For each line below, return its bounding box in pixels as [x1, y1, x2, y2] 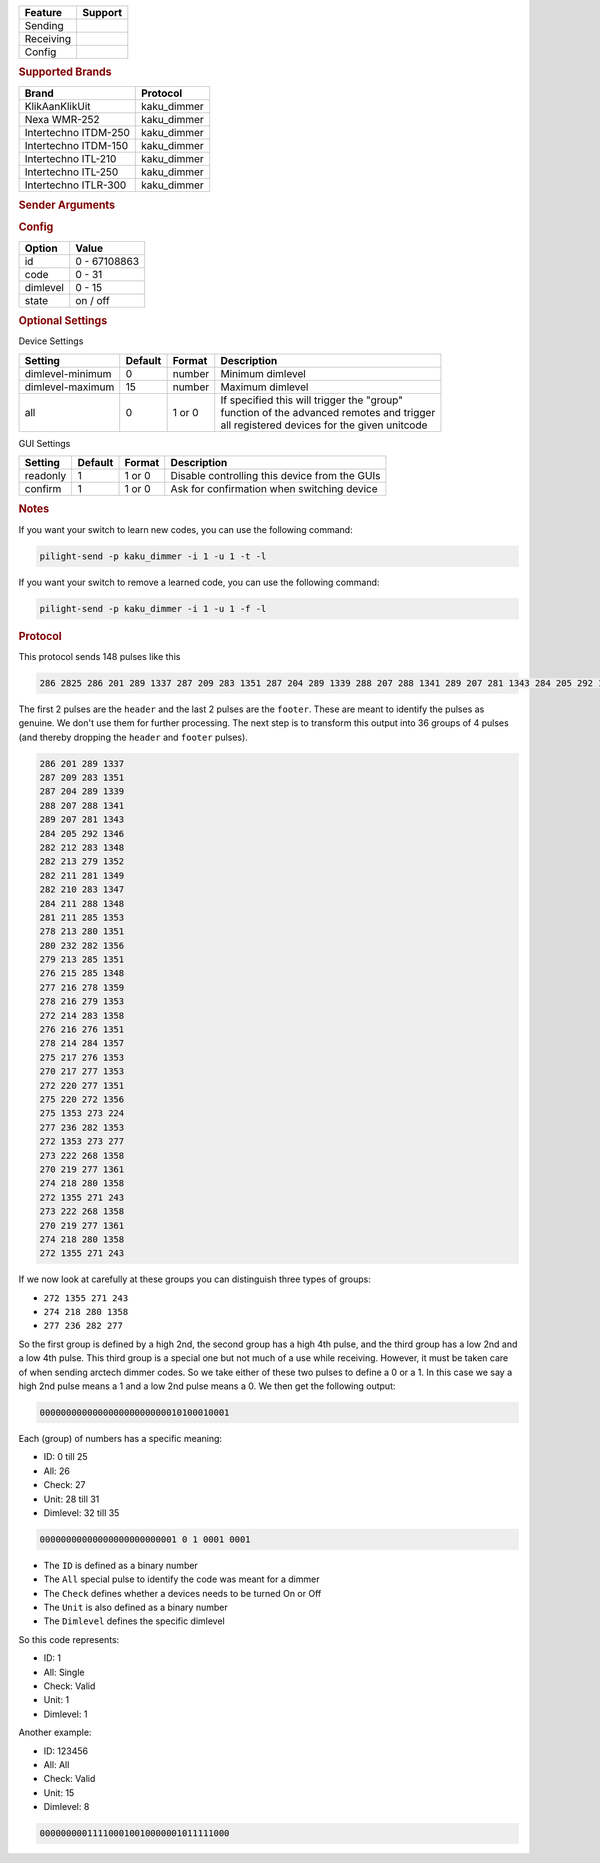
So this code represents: [18, 1633, 120, 1645]
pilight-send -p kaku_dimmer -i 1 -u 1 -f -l [39, 603, 267, 614]
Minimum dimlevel [220, 366, 307, 380]
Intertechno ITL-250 [24, 165, 119, 179]
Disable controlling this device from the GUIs [170, 469, 381, 483]
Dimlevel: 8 [43, 1801, 90, 1813]
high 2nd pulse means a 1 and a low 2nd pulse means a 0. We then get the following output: [18, 1380, 396, 1392]
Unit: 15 [43, 1786, 75, 1799]
